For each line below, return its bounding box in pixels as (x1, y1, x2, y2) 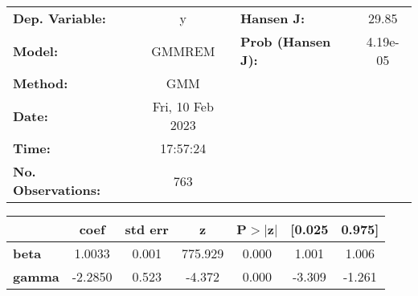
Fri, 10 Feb (152, 97, 214, 116)
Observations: (13, 180, 101, 199)
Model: (13, 41, 59, 60)
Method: (13, 74, 68, 92)
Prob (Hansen (240, 32, 331, 51)
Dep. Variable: (13, 9, 106, 27)
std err (125, 220, 169, 238)
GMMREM (151, 41, 215, 60)
